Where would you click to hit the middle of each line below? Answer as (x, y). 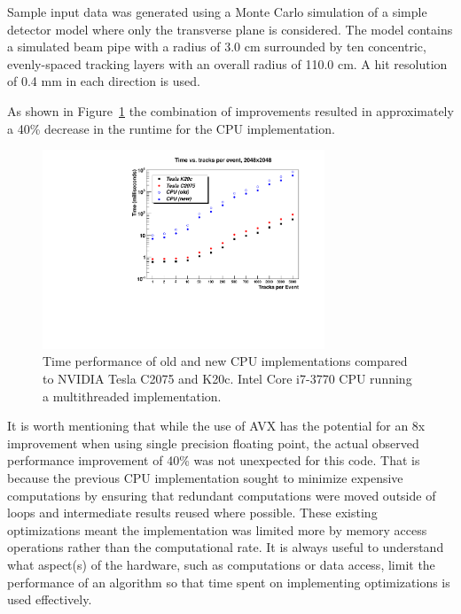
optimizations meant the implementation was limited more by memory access (217, 529)
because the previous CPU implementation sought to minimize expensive (205, 478)
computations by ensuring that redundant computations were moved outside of (222, 495)
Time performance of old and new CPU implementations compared (225, 361)
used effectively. (50, 599)
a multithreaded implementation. (132, 396)
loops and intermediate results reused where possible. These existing (192, 513)
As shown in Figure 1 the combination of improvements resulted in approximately (230, 110)
